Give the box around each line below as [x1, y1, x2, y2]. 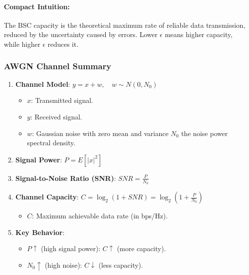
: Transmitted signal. [31, 95, 93, 105]
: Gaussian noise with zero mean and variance [32, 128, 169, 138]
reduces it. [47, 39, 78, 49]
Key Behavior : [15, 227, 65, 237]
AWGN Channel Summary [4, 59, 112, 72]
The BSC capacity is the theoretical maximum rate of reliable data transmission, [4, 20, 246, 30]
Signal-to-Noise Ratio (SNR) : [15, 173, 116, 183]
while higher [4, 39, 40, 49]
